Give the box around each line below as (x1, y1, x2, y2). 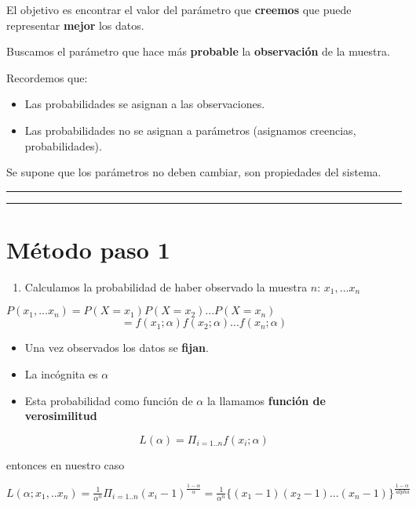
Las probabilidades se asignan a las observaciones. (24, 96, 265, 112)
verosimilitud (24, 407, 97, 424)
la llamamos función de (206, 392, 326, 408)
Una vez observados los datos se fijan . (24, 339, 209, 356)
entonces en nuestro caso (6, 456, 125, 473)
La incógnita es (24, 366, 98, 382)
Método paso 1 (6, 233, 170, 265)
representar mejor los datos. (6, 16, 144, 33)
